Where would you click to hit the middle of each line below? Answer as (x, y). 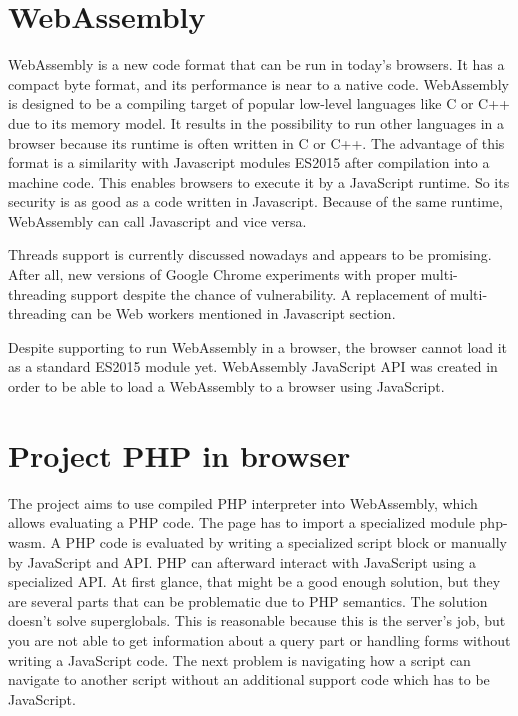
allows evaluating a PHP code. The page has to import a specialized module (241, 522)
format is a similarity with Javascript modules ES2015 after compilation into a (249, 162)
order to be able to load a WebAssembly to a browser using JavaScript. (226, 386)
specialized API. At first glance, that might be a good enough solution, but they (254, 581)
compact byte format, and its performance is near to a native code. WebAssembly (258, 83)
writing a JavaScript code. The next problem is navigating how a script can (239, 659)
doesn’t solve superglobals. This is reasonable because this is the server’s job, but (257, 620)
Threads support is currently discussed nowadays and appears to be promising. (250, 254)
